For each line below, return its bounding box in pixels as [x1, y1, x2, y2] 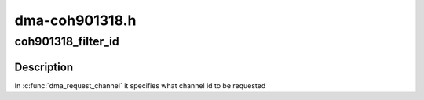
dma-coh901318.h [14, 12, 137, 29]
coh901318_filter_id [14, 34, 119, 48]
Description [14, 60, 74, 73]
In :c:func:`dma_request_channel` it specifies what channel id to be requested [14, 80, 266, 90]
